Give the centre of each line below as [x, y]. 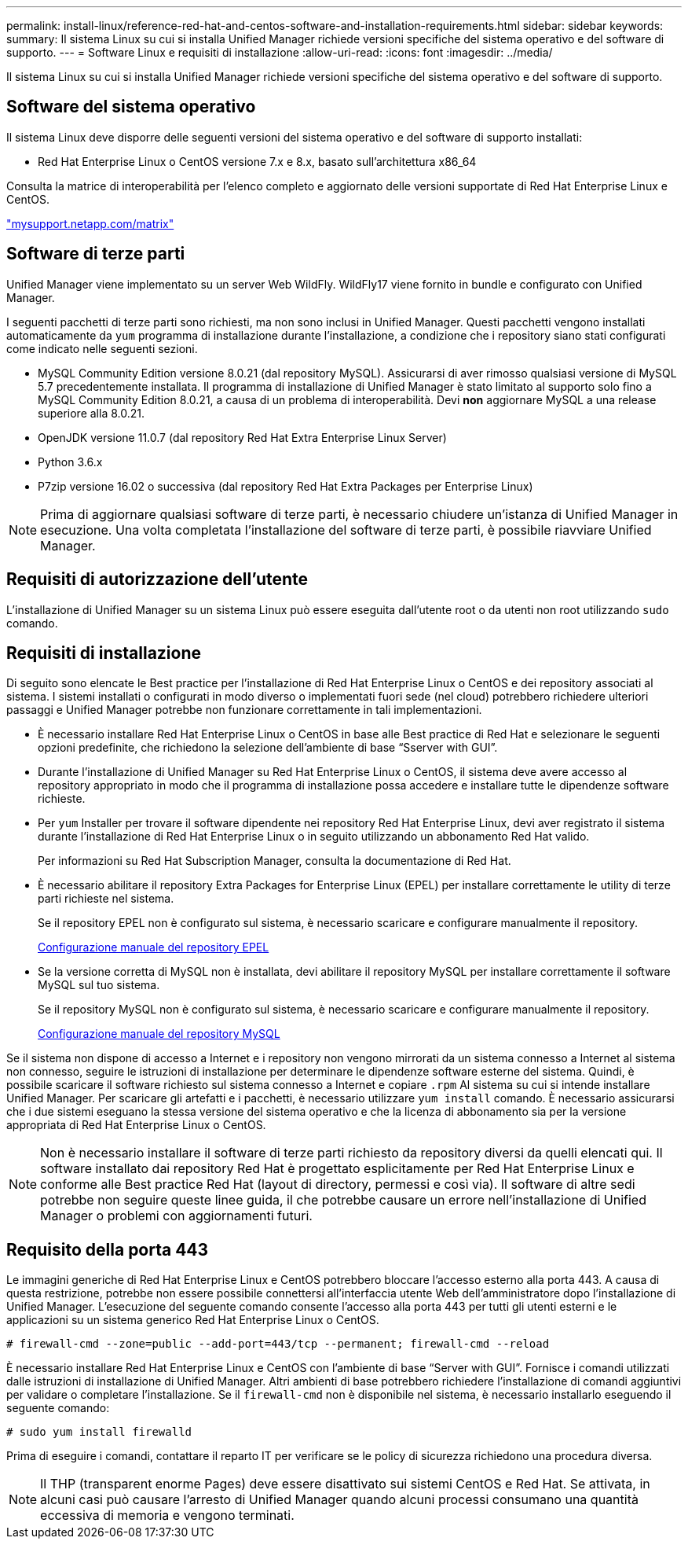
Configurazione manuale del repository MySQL [159, 1034]
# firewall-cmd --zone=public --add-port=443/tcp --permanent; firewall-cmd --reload [278, 1344]
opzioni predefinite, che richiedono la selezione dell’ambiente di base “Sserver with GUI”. [268, 748]
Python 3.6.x [70, 462]
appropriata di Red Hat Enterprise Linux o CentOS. [136, 1125]
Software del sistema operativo [131, 107]
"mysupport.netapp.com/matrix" [90, 223]
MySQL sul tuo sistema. [99, 985]
